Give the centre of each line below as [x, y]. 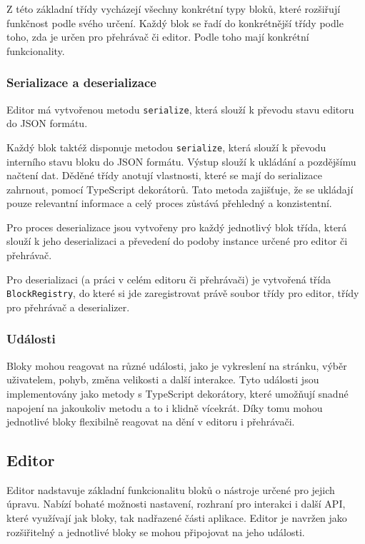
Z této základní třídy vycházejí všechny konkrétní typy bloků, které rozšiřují [174, 9]
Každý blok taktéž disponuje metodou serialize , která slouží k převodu [166, 147]
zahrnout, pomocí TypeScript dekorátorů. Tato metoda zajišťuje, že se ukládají [180, 189]
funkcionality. [36, 50]
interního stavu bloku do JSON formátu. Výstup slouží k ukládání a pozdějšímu [181, 161]
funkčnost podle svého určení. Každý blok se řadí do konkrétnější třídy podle [175, 22]
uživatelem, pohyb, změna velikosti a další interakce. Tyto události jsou [163, 379]
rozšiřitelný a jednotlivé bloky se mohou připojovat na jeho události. [156, 532]
